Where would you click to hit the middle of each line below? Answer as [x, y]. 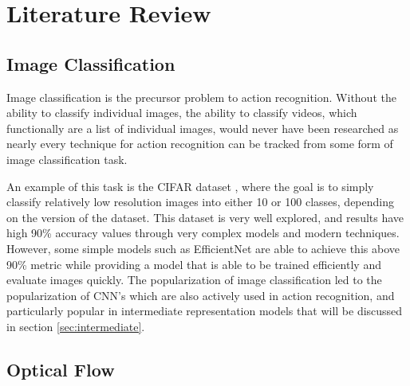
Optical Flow [61, 369]
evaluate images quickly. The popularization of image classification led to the [194, 280]
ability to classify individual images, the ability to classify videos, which [182, 113]
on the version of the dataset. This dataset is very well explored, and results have [205, 217]
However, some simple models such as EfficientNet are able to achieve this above [203, 248]
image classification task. [67, 159]
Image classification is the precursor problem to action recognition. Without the [201, 97]
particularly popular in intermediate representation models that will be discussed [205, 311]
